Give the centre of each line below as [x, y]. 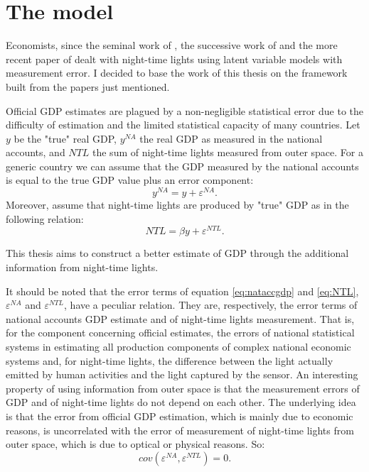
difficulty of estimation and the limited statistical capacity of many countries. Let [183, 125]
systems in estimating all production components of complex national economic [178, 346]
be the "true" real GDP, [65, 138]
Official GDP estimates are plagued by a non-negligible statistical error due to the [184, 110]
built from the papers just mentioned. [88, 86]
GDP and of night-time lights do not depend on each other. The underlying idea [181, 402]
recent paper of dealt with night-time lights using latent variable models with [174, 59]
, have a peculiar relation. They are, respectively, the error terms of [211, 305]
